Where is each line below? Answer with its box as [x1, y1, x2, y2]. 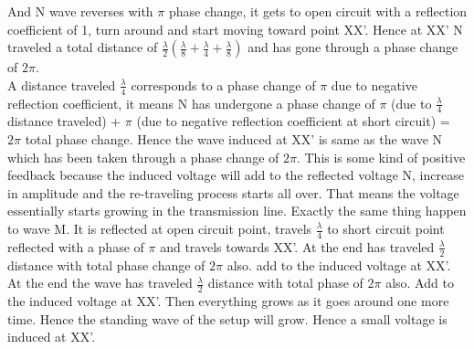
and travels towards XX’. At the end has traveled [160, 237, 435, 256]
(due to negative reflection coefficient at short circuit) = [136, 111, 450, 131]
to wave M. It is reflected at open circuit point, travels [7, 219, 312, 238]
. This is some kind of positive [296, 147, 466, 166]
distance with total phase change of [7, 255, 205, 274]
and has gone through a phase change [248, 37, 458, 57]
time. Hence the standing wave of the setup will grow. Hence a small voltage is [7, 309, 448, 328]
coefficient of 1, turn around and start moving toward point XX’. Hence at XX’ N [7, 19, 463, 38]
